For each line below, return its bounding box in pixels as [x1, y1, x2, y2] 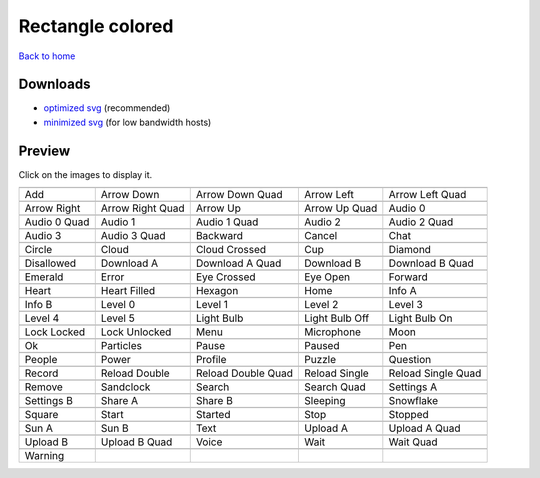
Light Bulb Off [303, 311, 370, 325]
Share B [195, 394, 234, 408]
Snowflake [388, 394, 439, 408]
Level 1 [195, 298, 229, 312]
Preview [18, 142, 71, 159]
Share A [100, 394, 139, 408]
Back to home [18, 50, 76, 62]
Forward [388, 270, 429, 284]
